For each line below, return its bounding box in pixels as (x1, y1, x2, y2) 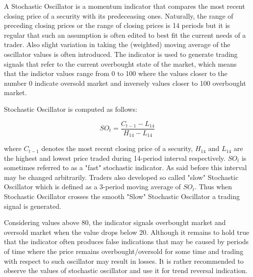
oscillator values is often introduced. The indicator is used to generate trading (4, 49, 238, 59)
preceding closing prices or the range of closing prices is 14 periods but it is (4, 20, 230, 30)
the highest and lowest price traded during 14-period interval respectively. (4, 152, 226, 163)
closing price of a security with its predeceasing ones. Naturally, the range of (4, 10, 233, 21)
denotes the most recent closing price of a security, (41, 143, 193, 153)
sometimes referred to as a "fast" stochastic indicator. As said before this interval (4, 162, 247, 173)
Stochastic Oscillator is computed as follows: (4, 103, 137, 114)
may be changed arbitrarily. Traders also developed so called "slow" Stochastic (4, 172, 239, 182)
